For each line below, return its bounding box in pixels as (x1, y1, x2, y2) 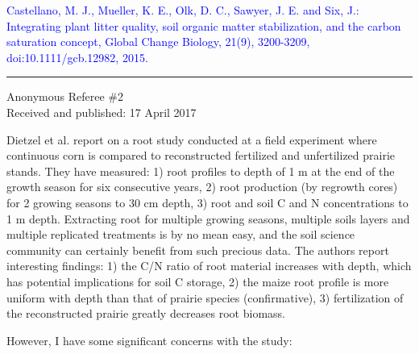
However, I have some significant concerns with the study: (6, 331, 292, 348)
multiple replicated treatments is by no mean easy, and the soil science (6, 226, 355, 243)
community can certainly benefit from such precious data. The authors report (6, 241, 389, 258)
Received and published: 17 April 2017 (6, 103, 197, 120)
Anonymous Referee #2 (6, 88, 123, 105)
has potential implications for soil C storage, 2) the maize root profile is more (6, 273, 389, 289)
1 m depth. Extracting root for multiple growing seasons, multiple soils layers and (6, 210, 410, 227)
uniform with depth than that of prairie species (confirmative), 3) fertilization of (6, 289, 404, 306)
